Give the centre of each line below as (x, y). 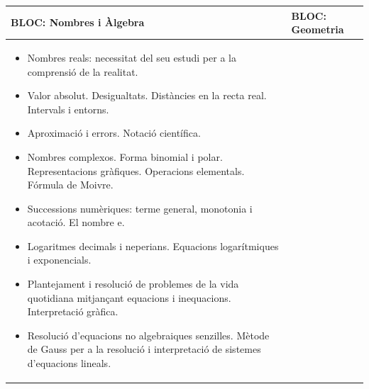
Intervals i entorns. (68, 109)
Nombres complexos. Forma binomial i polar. (125, 156)
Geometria (318, 29)
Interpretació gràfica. (73, 311)
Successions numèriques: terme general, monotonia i (140, 208)
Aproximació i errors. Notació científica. (114, 133)
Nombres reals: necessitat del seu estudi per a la (132, 57)
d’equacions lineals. (69, 363)
